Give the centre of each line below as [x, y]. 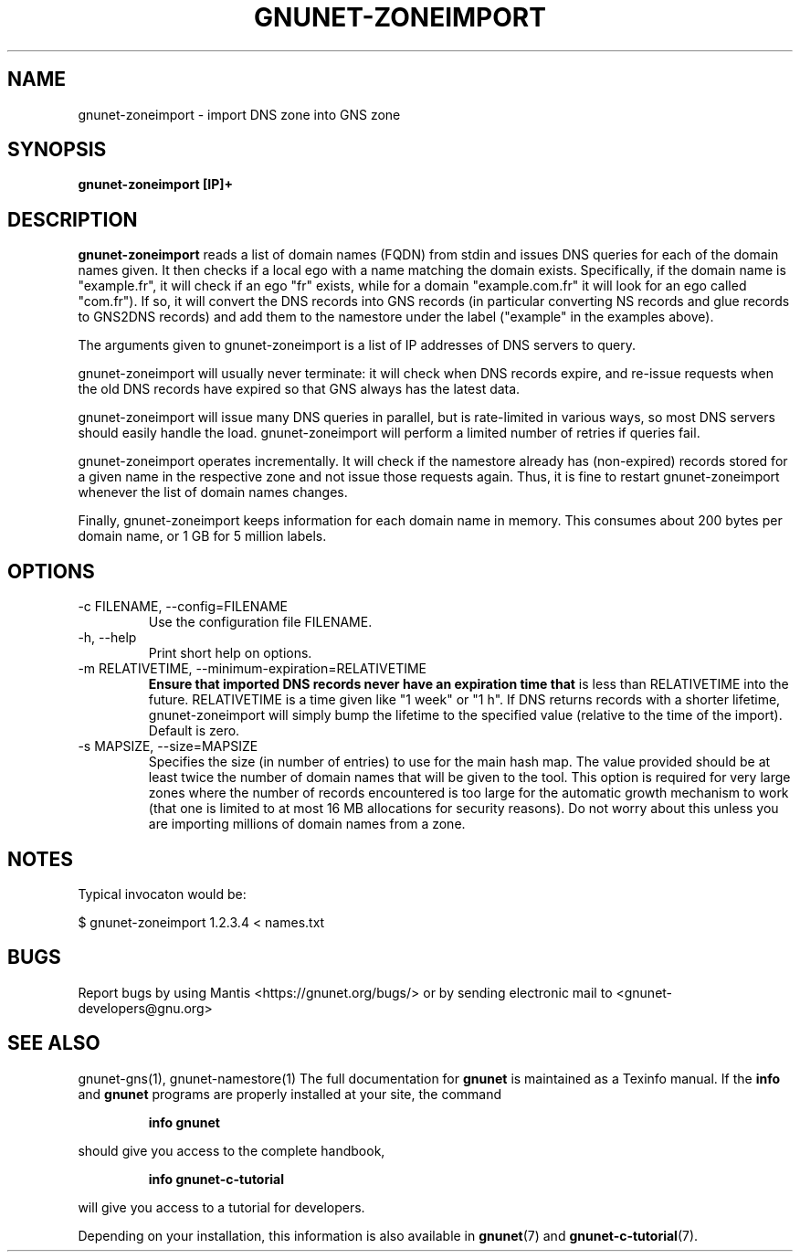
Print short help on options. [230, 653]
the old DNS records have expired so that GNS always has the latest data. [299, 389]
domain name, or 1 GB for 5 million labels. [202, 536]
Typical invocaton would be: [162, 894]
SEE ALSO [54, 1043]
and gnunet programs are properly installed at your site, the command [290, 1094]
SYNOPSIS [57, 150]
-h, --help [107, 638]
